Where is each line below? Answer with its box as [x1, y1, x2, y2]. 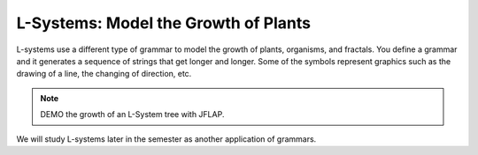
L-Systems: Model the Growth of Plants [16, 13, 312, 33]
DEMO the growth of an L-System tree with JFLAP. [40, 109, 225, 120]
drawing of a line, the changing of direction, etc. [16, 69, 192, 79]
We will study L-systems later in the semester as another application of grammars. [16, 133, 317, 144]
